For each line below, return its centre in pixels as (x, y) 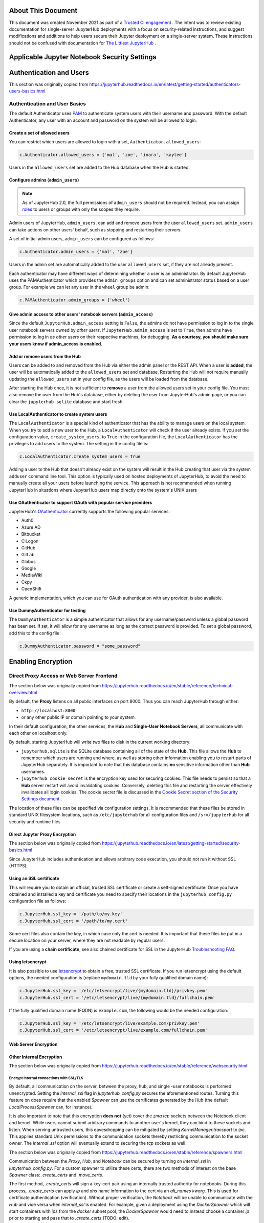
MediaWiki (32, 575)
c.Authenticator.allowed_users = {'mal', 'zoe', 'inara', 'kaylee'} (103, 155)
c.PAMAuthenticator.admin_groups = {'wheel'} (75, 300)
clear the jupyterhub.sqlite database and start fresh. (66, 402)
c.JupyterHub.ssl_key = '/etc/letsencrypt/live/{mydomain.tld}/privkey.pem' (113, 991)
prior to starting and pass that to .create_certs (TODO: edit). (69, 1218)
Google (29, 568)
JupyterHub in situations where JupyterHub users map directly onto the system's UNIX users (103, 490)
